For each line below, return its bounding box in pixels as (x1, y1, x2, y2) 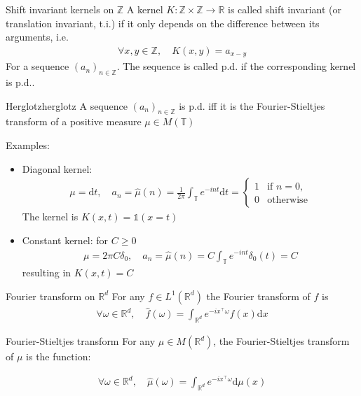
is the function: (26, 349, 91, 363)
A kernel (126, 2, 163, 16)
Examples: (6, 138, 50, 153)
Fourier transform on (6, 288, 95, 303)
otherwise (267, 195, 308, 206)
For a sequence (6, 59, 69, 73)
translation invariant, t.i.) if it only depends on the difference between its (6, 15, 320, 30)
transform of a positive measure (6, 114, 142, 129)
